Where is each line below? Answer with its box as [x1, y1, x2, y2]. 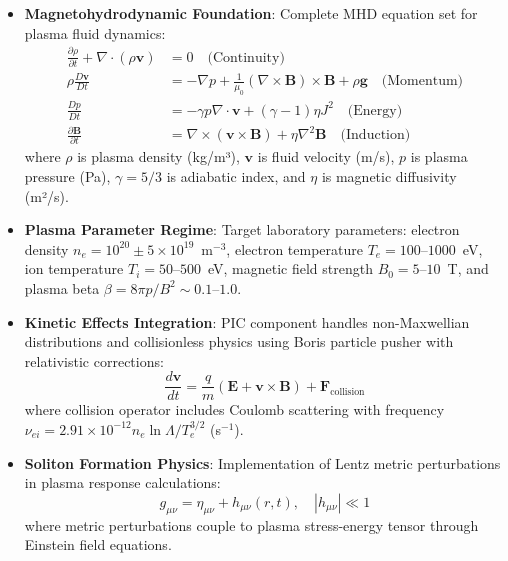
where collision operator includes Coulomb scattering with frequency [24, 399, 445, 420]
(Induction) [340, 128, 411, 143]
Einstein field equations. [24, 534, 172, 555]
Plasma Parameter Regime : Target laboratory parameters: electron [24, 219, 460, 240]
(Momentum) [381, 74, 464, 89]
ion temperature [24, 258, 124, 279]
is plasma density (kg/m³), [77, 146, 240, 167]
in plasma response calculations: [24, 472, 221, 493]
